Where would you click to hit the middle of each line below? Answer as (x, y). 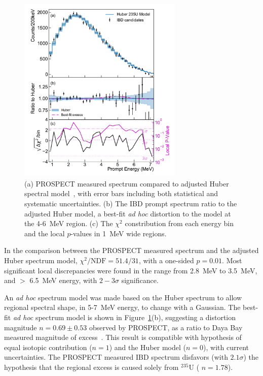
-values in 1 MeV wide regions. (119, 233)
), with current (226, 347)
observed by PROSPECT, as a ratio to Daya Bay (166, 327)
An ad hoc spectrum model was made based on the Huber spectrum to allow (123, 297)
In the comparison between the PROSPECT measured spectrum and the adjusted (131, 250)
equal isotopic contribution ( (48, 347)
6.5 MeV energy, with (63, 280)
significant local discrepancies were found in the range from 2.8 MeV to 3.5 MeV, (131, 270)
